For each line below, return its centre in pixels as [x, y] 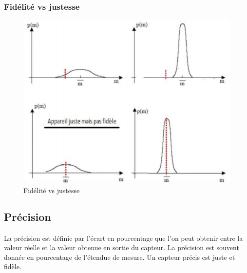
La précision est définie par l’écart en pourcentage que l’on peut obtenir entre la [123, 238]
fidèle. [13, 266]
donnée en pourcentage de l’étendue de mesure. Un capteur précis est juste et [120, 257]
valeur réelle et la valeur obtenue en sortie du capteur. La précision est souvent [122, 247]
